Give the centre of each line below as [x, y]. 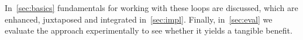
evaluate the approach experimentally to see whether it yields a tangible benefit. [149, 30]
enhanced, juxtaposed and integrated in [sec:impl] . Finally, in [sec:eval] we [139, 19]
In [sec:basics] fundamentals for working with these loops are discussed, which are [151, 8]
